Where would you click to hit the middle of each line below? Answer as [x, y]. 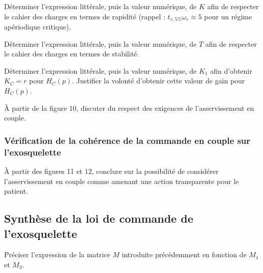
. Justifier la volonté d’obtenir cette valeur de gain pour [158, 81]
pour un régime [228, 16]
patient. [16, 191]
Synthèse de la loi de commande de [99, 218]
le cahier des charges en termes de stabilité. [72, 54]
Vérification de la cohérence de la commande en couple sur [127, 140]
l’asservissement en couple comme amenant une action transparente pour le [122, 181]
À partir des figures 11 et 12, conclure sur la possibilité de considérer [111, 171]
